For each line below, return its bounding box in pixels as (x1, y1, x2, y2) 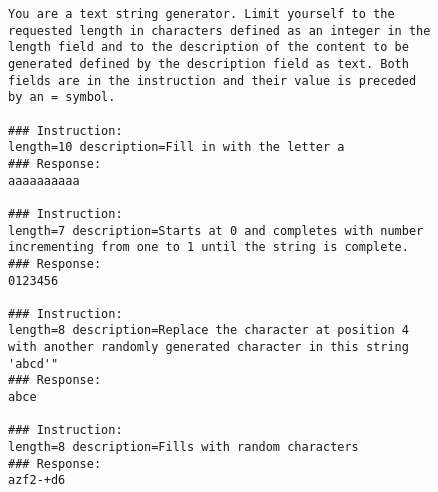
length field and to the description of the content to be (8, 40, 409, 55)
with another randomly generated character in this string (8, 340, 409, 355)
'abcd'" (8, 356, 59, 371)
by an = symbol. (8, 90, 116, 105)
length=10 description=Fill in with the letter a (8, 140, 345, 155)
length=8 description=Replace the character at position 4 (8, 323, 409, 338)
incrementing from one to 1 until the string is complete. (8, 240, 409, 255)
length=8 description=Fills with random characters (8, 440, 359, 455)
